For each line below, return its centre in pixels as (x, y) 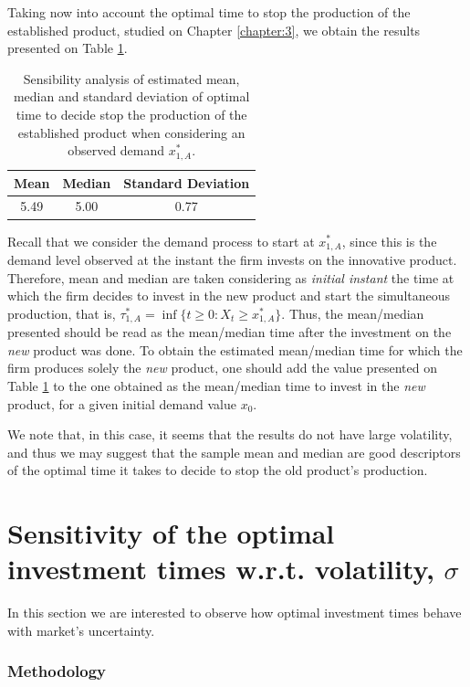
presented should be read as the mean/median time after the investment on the (230, 332)
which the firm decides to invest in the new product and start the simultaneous (229, 296)
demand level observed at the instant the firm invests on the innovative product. (232, 259)
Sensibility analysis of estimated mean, (131, 78)
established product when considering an (131, 132)
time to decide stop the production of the (131, 114)
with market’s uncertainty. (81, 630)
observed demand (116, 150)
